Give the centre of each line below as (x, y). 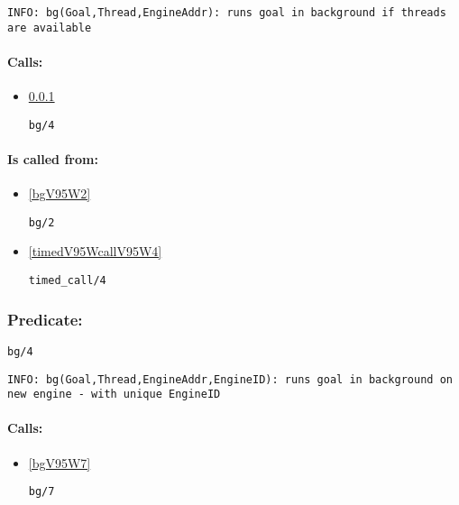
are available (50, 28)
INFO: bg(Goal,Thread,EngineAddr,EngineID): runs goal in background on (230, 379)
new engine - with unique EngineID (114, 395)
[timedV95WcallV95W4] (95, 251)
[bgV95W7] (60, 462)
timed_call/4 (67, 280)
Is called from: (53, 158)
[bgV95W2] (60, 193)
